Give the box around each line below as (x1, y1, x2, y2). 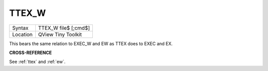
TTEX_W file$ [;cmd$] (38, 24, 90, 31)
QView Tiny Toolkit (38, 31, 82, 38)
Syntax (12, 24, 29, 31)
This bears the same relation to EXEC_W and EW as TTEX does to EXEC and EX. (9, 40, 173, 47)
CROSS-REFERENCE (9, 50, 52, 56)
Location (12, 31, 33, 38)
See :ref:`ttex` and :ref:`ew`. (9, 59, 66, 65)
